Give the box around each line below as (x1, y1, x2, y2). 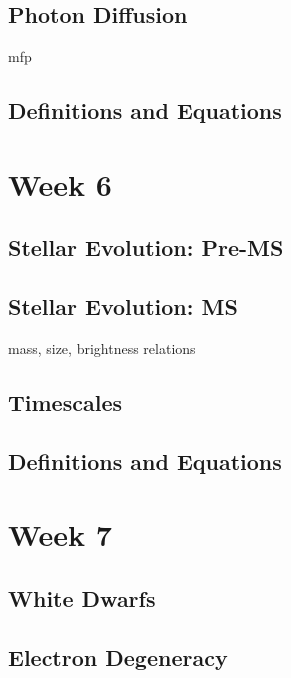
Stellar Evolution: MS (8, 291, 238, 322)
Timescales (8, 386, 122, 417)
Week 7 (8, 514, 112, 555)
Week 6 (8, 163, 112, 204)
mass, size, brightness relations (8, 337, 196, 358)
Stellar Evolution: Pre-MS (8, 232, 284, 263)
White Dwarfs (8, 582, 156, 613)
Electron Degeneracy (8, 641, 228, 672)
